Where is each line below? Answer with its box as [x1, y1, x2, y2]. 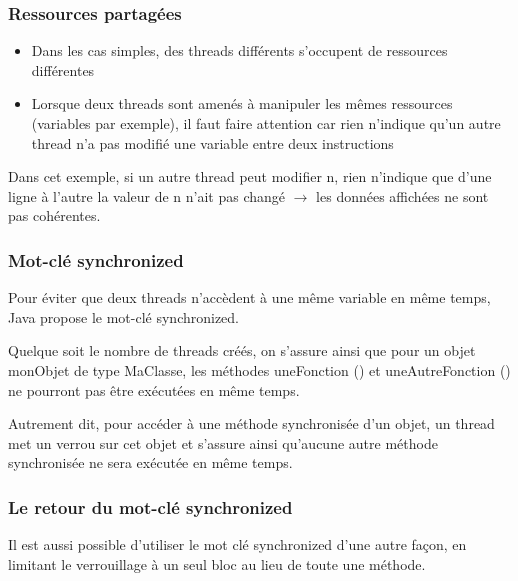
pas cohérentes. [8, 205, 101, 226]
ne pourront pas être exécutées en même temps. [8, 379, 300, 400]
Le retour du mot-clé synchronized [8, 494, 293, 519]
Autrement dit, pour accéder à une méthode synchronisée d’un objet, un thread [8, 413, 495, 434]
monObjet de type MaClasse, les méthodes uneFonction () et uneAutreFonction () [8, 359, 511, 380]
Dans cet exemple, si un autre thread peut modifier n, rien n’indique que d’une [8, 166, 492, 187]
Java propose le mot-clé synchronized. [8, 306, 240, 327]
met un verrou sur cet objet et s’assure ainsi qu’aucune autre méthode [8, 432, 438, 453]
